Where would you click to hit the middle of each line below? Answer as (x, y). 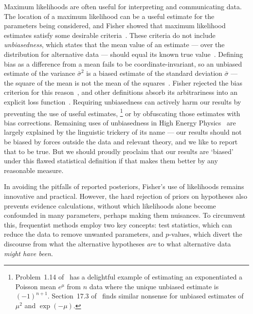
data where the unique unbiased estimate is (154, 286)
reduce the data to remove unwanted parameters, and (84, 234)
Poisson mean (36, 286)
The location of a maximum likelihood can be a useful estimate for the (109, 16)
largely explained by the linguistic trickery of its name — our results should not (123, 132)
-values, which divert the (206, 234)
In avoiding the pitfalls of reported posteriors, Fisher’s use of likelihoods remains (124, 186)
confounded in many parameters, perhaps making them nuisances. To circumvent (125, 215)
